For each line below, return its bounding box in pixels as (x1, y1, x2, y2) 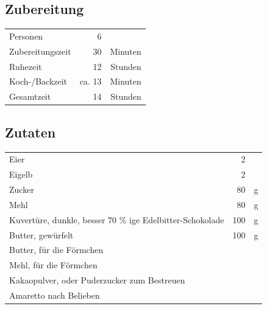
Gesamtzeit (9, 90, 51, 103)
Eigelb (9, 168, 33, 181)
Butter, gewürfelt (9, 228, 74, 241)
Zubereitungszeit (9, 44, 71, 57)
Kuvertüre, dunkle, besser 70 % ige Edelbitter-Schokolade (9, 213, 224, 226)
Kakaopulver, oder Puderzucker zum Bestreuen (9, 274, 185, 286)
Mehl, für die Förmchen (9, 259, 98, 271)
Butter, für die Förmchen (9, 243, 104, 256)
